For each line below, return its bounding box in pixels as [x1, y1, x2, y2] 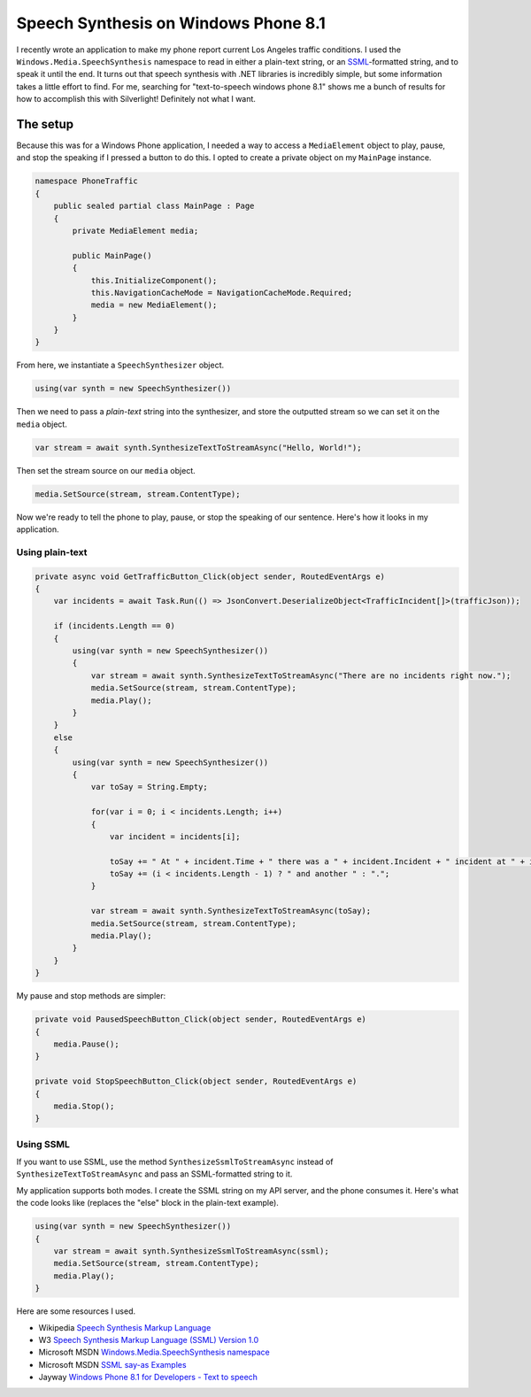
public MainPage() [72, 251, 152, 260]
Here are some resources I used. [16, 1306, 136, 1316]
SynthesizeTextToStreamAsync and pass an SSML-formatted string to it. [16, 1169, 293, 1179]
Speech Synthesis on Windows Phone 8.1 [16, 13, 327, 33]
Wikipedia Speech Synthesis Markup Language [38, 1322, 212, 1332]
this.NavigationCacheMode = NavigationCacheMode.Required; [90, 288, 353, 297]
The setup [16, 116, 74, 132]
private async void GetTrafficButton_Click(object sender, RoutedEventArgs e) [35, 571, 385, 582]
